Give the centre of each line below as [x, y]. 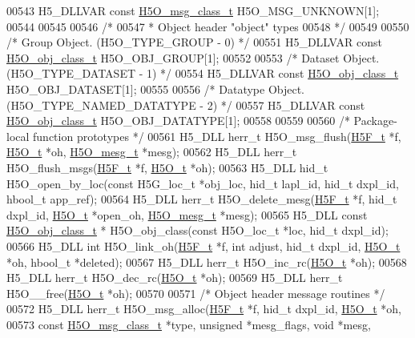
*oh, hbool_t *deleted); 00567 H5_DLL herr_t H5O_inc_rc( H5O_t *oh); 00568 [207, 262]
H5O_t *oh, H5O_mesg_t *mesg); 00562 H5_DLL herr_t [152, 152]
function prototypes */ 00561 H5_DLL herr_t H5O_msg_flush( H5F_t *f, [217, 136]
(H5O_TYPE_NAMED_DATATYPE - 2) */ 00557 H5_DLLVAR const [186, 105]
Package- [375, 121]
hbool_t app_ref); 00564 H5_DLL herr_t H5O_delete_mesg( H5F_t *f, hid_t [202, 199]
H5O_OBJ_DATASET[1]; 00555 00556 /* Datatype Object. [156, 89]
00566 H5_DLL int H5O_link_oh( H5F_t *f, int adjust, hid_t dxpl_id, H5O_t [203, 245]
